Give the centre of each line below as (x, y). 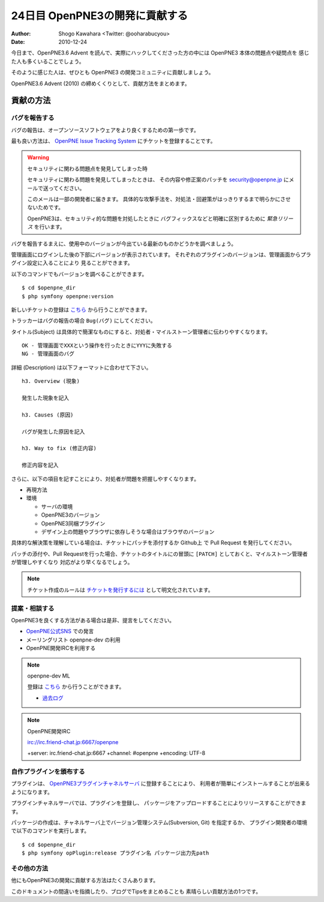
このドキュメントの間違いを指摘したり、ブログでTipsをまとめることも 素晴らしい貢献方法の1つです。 (136, 891)
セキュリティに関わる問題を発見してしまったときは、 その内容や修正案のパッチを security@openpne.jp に (158, 179)
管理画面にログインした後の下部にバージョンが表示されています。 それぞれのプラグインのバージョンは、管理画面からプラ (161, 254)
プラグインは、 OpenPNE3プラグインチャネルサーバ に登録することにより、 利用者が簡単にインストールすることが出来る (160, 784)
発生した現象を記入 (45, 398)
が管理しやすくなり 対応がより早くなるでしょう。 (72, 562)
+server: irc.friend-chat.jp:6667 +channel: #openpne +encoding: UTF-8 (116, 753)
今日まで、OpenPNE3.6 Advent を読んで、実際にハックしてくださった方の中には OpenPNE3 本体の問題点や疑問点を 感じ (160, 53)
